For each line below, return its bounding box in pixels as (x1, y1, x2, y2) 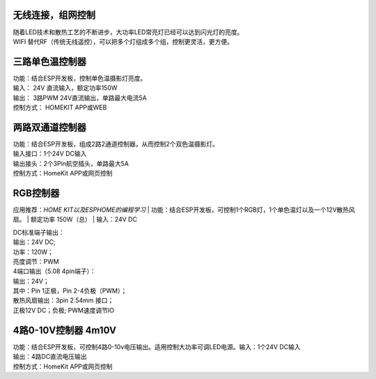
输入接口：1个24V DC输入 (13, 150, 87, 158)
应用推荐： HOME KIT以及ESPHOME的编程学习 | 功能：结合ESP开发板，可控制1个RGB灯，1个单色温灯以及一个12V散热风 (13, 206, 355, 214)
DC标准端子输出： (13, 228, 65, 236)
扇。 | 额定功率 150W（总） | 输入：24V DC (13, 215, 137, 224)
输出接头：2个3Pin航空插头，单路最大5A (13, 159, 129, 167)
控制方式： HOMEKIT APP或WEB (13, 103, 107, 111)
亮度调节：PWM (13, 257, 59, 265)
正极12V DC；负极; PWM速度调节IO (13, 306, 115, 314)
